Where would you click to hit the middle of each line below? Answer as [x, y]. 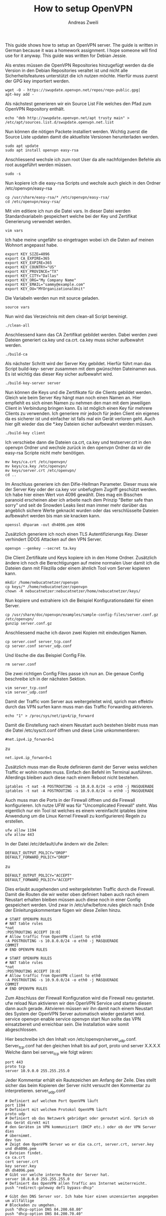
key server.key [21, 1166]
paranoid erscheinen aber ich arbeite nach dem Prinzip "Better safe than [79, 500]
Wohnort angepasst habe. [32, 245]
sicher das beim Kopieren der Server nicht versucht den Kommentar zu [78, 1086]
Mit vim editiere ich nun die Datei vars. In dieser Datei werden [68, 211]
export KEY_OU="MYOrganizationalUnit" [45, 289]
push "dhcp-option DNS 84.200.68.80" [44, 1210]
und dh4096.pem [21, 1149]
